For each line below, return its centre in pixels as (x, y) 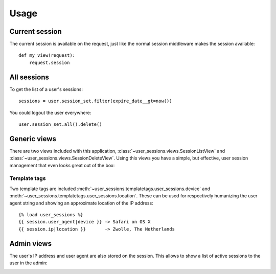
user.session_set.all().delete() (60, 124)
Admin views (31, 244)
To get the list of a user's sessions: (46, 89)
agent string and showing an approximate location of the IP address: (81, 203)
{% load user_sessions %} (51, 214)
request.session (49, 62)
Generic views (33, 139)
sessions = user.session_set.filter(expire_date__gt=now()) (95, 101)
